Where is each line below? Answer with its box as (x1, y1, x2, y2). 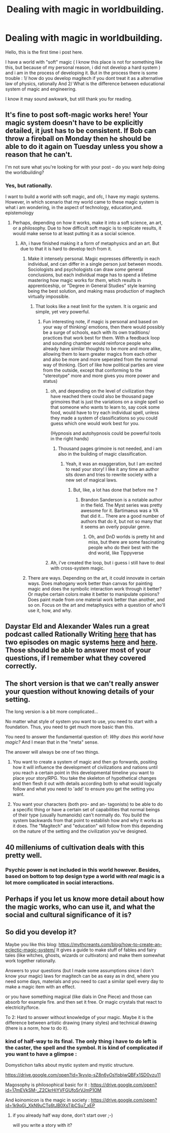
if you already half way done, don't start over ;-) (12, 1112, 113, 1118)
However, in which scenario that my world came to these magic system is (5, 199, 159, 205)
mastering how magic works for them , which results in (27, 277, 141, 284)
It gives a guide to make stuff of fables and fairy (56, 947, 156, 953)
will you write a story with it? (12, 1122, 73, 1128)
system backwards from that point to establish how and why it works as (12, 817, 163, 824)
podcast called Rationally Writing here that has (5, 630, 156, 639)
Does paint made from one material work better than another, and (27, 597, 165, 603)
